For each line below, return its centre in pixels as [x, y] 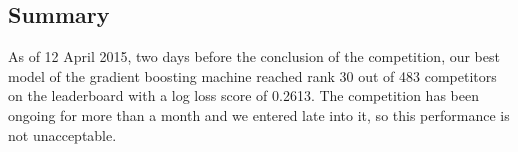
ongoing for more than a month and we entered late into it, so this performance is [259, 114]
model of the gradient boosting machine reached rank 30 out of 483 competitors [252, 75]
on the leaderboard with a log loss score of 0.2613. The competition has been [243, 95]
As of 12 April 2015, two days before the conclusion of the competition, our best [254, 56]
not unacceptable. [62, 134]
